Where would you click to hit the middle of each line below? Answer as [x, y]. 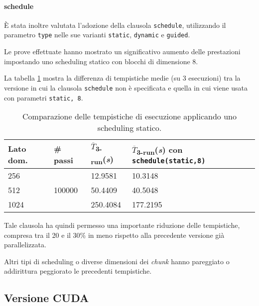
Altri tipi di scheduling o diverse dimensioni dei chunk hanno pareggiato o [117, 261]
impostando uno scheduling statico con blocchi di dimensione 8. [101, 61]
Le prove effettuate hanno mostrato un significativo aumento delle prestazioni [122, 51]
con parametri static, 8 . [44, 97]
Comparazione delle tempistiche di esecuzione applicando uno [129, 116]
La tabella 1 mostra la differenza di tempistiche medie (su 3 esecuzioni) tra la [122, 78]
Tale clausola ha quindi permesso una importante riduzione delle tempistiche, [122, 225]
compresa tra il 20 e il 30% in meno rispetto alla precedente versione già [114, 235]
